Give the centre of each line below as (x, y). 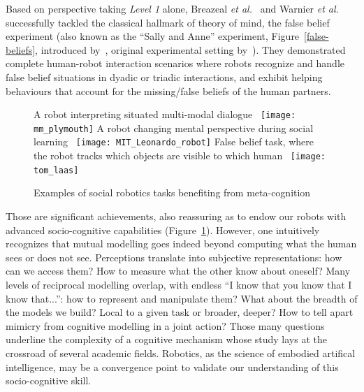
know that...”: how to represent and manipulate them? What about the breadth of (182, 298)
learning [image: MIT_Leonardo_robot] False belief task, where (174, 141)
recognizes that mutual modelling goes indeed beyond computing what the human (181, 244)
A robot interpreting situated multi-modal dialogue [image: (165, 114)
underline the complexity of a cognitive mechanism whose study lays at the (166, 339)
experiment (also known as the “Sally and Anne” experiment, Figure (153, 36)
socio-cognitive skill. (49, 380)
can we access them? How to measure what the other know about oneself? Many (178, 271)
